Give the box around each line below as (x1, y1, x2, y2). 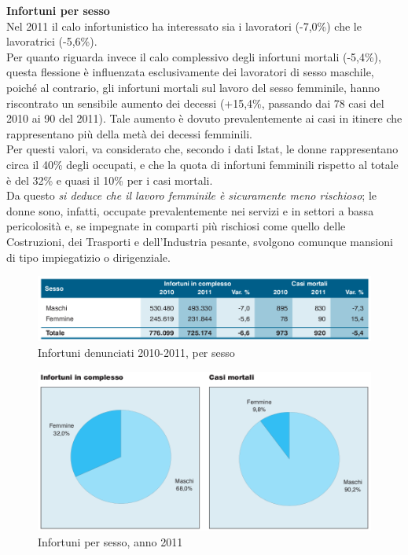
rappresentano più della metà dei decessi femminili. (6, 125, 252, 142)
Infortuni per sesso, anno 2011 (38, 533, 183, 549)
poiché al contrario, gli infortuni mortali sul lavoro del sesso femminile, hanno (6, 79, 380, 95)
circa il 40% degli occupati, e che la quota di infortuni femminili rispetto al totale (6, 156, 399, 172)
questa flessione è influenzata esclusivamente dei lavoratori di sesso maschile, (6, 64, 374, 80)
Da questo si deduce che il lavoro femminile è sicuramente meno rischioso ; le (6, 187, 377, 204)
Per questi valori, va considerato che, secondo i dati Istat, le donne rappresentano (6, 141, 399, 157)
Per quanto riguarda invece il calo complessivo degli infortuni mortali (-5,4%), (6, 48, 381, 64)
